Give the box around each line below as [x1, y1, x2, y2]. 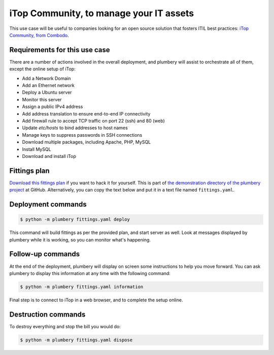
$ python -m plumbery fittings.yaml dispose [20, 337, 133, 343]
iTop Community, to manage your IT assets [9, 8, 194, 19]
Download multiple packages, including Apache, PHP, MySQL [22, 139, 151, 145]
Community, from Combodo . [9, 32, 69, 38]
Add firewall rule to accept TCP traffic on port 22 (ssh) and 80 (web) [22, 117, 165, 124]
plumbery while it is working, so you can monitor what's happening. [9, 236, 151, 243]
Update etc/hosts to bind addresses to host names [22, 125, 128, 131]
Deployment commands [9, 200, 87, 209]
